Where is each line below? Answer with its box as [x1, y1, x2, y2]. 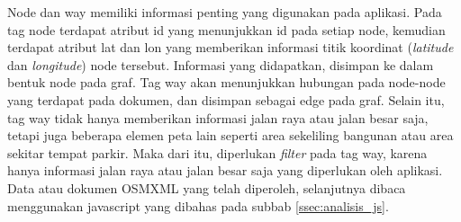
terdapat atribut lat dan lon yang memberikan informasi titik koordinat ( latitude [7, 38, 454, 57]
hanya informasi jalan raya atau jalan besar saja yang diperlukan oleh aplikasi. [7, 161, 443, 180]
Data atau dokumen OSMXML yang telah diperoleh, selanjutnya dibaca [7, 178, 406, 197]
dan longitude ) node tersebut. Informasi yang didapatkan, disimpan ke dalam [7, 55, 434, 74]
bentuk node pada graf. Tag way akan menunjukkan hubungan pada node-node [7, 73, 446, 92]
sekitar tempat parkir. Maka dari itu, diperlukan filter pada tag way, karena [7, 143, 428, 162]
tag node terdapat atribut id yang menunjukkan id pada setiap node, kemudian [7, 20, 446, 39]
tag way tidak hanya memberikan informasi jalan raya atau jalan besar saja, [7, 108, 429, 127]
